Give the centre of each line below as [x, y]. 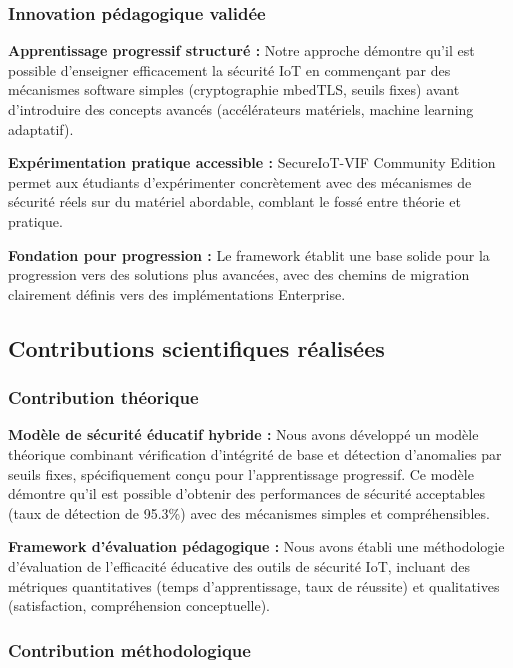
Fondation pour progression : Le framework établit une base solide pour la [249, 254]
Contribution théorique [103, 397]
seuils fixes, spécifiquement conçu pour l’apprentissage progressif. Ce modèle [241, 473]
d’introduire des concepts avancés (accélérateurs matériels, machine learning [241, 109]
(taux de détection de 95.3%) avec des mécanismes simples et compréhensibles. [249, 512]
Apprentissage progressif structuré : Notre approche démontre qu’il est [241, 50]
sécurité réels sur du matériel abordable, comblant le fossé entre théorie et [234, 201]
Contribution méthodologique [129, 649]
